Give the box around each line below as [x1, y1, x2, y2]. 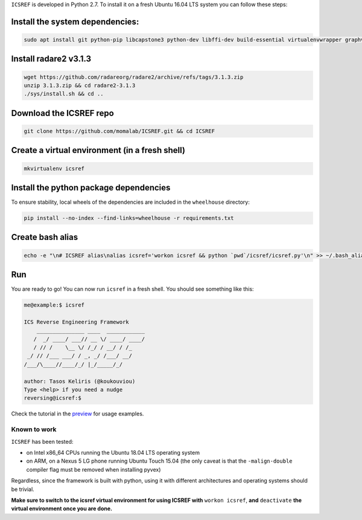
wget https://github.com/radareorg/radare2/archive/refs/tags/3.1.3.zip [24, 73, 244, 80]
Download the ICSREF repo [11, 108, 114, 118]
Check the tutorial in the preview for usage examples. [11, 410, 144, 417]
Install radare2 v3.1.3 [11, 54, 92, 64]
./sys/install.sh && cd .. [24, 91, 104, 97]
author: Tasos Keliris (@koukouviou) [24, 378, 136, 385]
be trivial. [11, 486, 34, 493]
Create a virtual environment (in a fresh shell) [11, 145, 185, 155]
